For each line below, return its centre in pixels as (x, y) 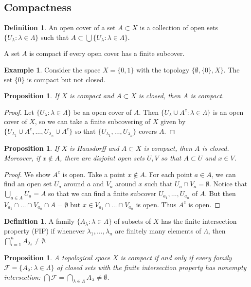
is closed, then (160, 96)
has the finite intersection (199, 221)
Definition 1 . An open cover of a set (60, 27)
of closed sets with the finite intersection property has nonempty (152, 267)
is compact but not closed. (66, 79)
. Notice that (228, 184)
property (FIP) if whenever (45, 230)
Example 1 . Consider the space (52, 69)
